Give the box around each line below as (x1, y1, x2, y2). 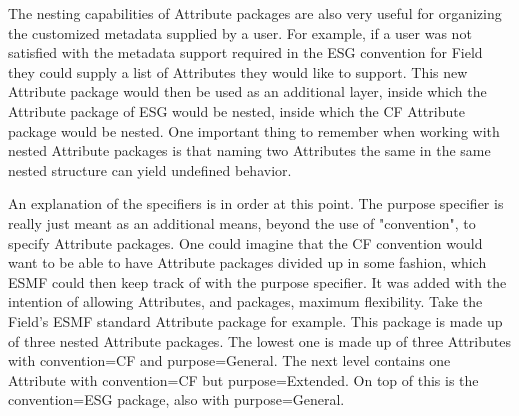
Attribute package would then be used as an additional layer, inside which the (8, 81, 487, 102)
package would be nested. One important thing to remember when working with (8, 120, 500, 141)
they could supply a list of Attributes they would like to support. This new (8, 61, 468, 82)
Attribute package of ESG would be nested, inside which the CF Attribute (8, 100, 465, 121)
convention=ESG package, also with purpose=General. (8, 389, 345, 410)
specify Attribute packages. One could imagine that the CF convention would (8, 232, 483, 253)
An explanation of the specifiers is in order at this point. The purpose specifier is (8, 193, 504, 214)
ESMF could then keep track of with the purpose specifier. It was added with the (8, 271, 507, 292)
